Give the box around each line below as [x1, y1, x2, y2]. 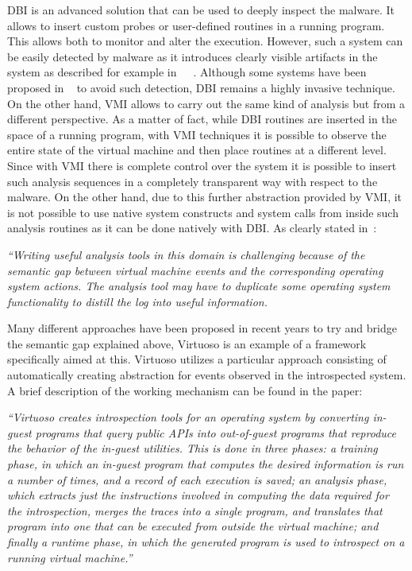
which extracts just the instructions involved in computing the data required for [7, 487, 389, 503]
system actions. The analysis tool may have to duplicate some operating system [7, 278, 391, 294]
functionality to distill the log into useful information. [7, 293, 268, 309]
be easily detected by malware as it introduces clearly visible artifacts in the [7, 48, 378, 64]
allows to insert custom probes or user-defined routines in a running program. [7, 17, 385, 33]
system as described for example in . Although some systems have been [7, 64, 367, 80]
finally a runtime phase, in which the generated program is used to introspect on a [7, 534, 405, 550]
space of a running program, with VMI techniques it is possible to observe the [7, 126, 387, 142]
